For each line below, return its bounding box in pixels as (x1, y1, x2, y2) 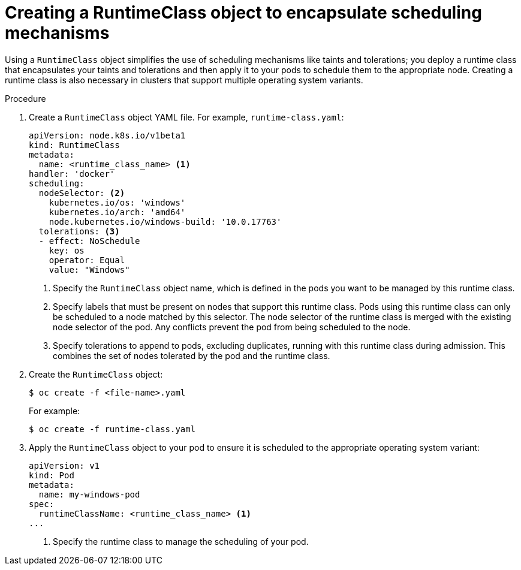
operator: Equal (49, 255, 125, 265)
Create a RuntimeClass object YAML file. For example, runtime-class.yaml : (29, 111, 344, 122)
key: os (49, 245, 85, 255)
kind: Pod (29, 470, 74, 480)
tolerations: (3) (38, 226, 120, 236)
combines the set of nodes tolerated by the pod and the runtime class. (53, 350, 330, 361)
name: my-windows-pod (38, 489, 140, 499)
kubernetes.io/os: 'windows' (49, 197, 186, 207)
